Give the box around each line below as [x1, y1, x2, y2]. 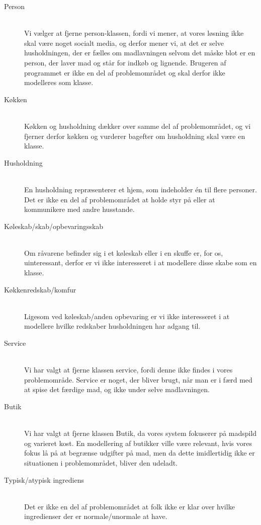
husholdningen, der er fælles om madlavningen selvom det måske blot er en [24, 47, 255, 58]
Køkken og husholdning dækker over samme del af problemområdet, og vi [24, 120, 251, 131]
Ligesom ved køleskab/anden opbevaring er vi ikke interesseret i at [24, 311, 230, 321]
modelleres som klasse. [24, 77, 94, 88]
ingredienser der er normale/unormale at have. [24, 511, 167, 521]
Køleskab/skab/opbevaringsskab [4, 220, 104, 231]
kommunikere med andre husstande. [24, 204, 135, 214]
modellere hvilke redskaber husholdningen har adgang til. [24, 321, 201, 331]
